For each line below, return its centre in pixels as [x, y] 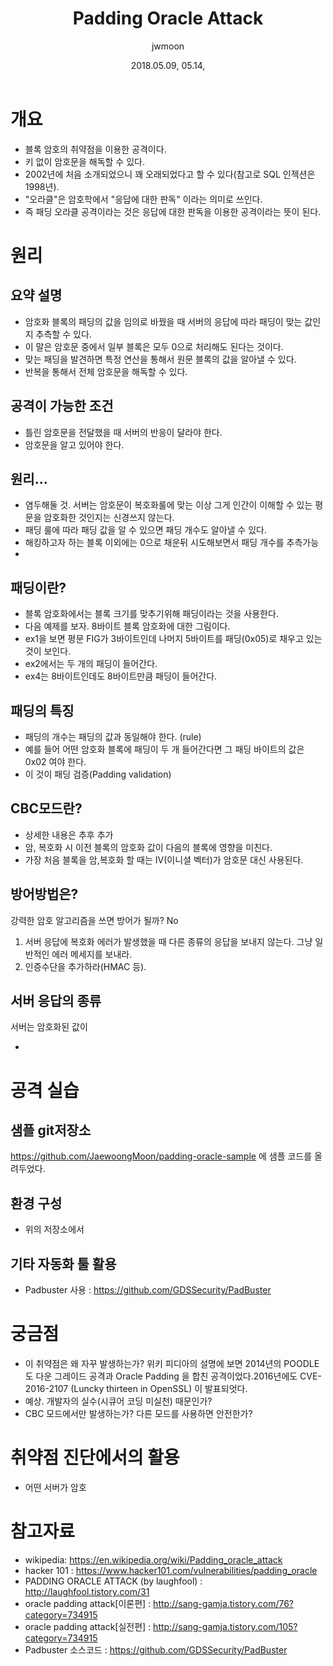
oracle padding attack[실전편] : [88, 1626]
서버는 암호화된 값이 [49, 1027]
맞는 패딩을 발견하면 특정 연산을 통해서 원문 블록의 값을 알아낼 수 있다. [160, 359]
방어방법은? [44, 894]
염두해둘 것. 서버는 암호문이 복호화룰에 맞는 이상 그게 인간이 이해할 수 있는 [168, 505]
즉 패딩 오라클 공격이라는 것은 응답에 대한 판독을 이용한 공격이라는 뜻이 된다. [173, 211]
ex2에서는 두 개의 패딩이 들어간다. [91, 664]
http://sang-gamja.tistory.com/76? [224, 1603]
